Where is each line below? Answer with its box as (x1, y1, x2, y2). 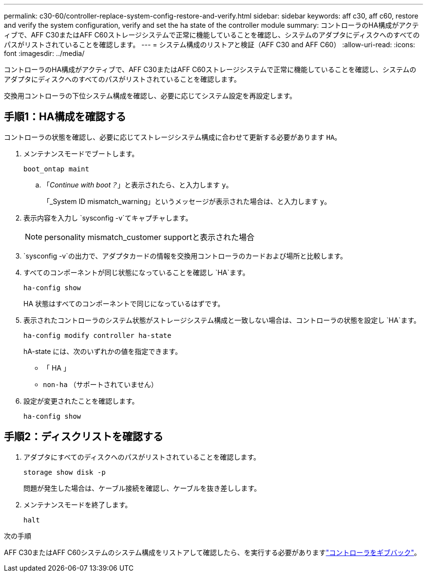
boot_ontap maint (23, 165, 89, 173)
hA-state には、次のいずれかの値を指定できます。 (23, 347, 182, 355)
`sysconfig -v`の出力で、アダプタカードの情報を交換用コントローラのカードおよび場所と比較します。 (23, 251, 347, 260)
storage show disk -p (23, 468, 106, 476)
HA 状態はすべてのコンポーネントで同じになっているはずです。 (23, 299, 225, 308)
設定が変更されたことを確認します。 (23, 396, 139, 405)
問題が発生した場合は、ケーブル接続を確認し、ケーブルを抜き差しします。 (23, 483, 261, 492)
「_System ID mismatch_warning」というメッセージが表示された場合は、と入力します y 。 (43, 197, 331, 205)
